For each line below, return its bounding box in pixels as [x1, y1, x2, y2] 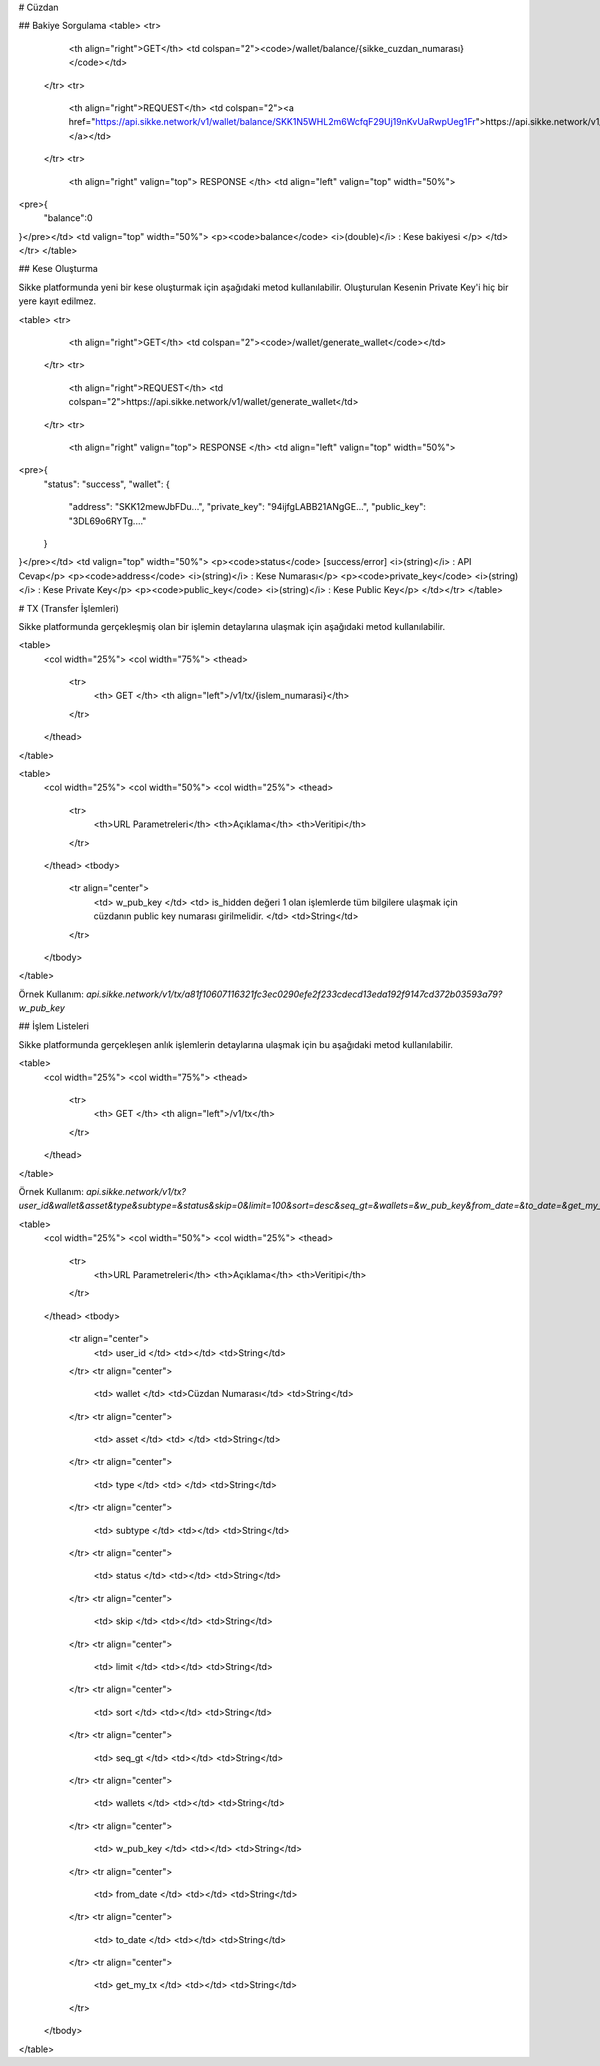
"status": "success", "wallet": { [43, 478, 170, 490]
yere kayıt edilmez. [18, 295, 97, 307]
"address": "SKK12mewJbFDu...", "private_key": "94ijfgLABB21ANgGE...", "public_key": [68, 501, 427, 513]
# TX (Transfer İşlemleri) [18, 602, 120, 614]
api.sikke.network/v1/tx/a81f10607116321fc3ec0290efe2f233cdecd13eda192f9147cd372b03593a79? [86, 988, 503, 1000]
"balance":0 [43, 212, 93, 224]
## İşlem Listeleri [18, 1020, 90, 1032]
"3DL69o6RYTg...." [68, 515, 147, 527]
